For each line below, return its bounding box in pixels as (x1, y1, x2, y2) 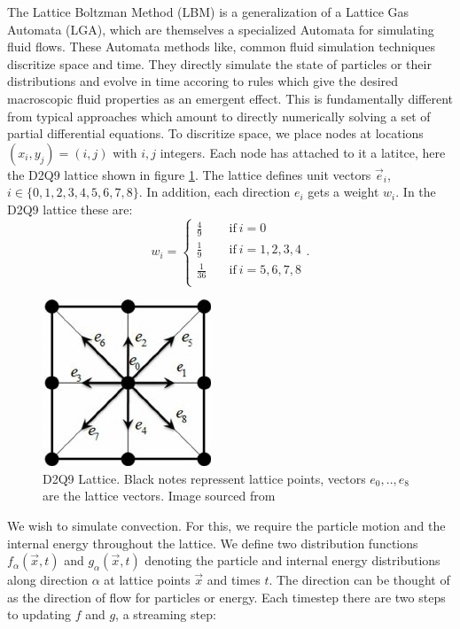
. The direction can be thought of (269, 571, 450, 589)
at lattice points (104, 571, 191, 589)
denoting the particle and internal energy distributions (144, 551, 441, 570)
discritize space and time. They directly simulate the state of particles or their (7, 54, 432, 73)
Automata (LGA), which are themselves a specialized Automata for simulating (7, 19, 434, 38)
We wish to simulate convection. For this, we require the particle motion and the (7, 516, 446, 534)
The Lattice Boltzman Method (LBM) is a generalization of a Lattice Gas (7, 3, 409, 20)
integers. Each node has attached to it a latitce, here (160, 143, 446, 161)
